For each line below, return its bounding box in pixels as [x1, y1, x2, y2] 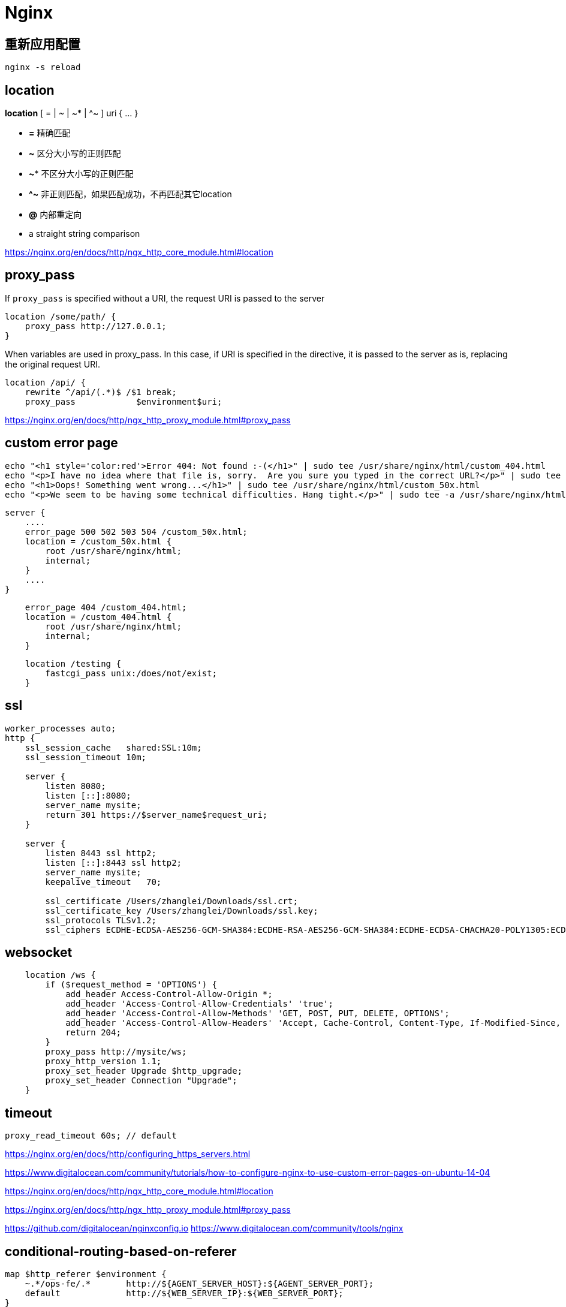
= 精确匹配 [29, 128, 71, 138]
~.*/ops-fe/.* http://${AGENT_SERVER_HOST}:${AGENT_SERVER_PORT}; [25, 1279, 374, 1289]
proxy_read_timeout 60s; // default [5, 1131, 177, 1141]
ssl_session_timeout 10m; [25, 752, 147, 762]
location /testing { [25, 658, 121, 668]
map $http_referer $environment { [5, 1269, 167, 1279]
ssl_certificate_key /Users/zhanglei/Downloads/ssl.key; [45, 905, 318, 915]
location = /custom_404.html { [25, 612, 172, 622]
